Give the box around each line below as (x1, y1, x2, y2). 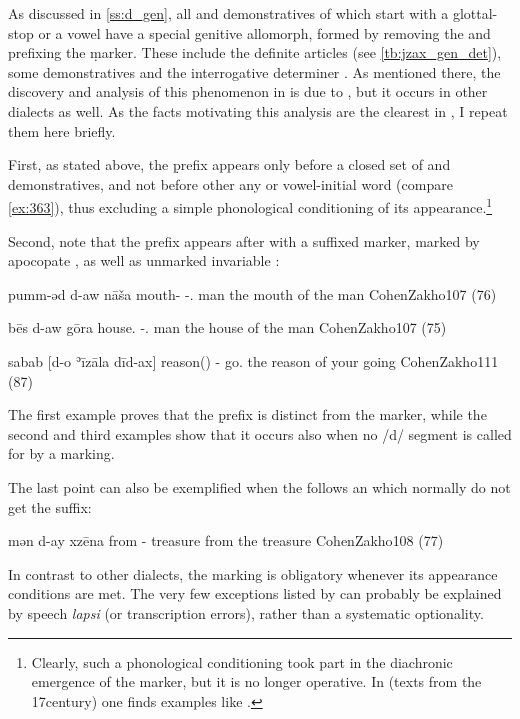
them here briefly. (8, 120, 116, 141)
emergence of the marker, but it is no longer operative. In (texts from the (31, 671, 482, 692)
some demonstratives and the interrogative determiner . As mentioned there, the (8, 61, 501, 82)
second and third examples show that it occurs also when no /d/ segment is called (8, 423, 512, 444)
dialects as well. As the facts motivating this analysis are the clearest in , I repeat (8, 100, 508, 121)
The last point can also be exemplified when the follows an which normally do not (8, 476, 511, 497)
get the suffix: (8, 496, 92, 517)
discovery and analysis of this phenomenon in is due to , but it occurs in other (8, 81, 488, 102)
